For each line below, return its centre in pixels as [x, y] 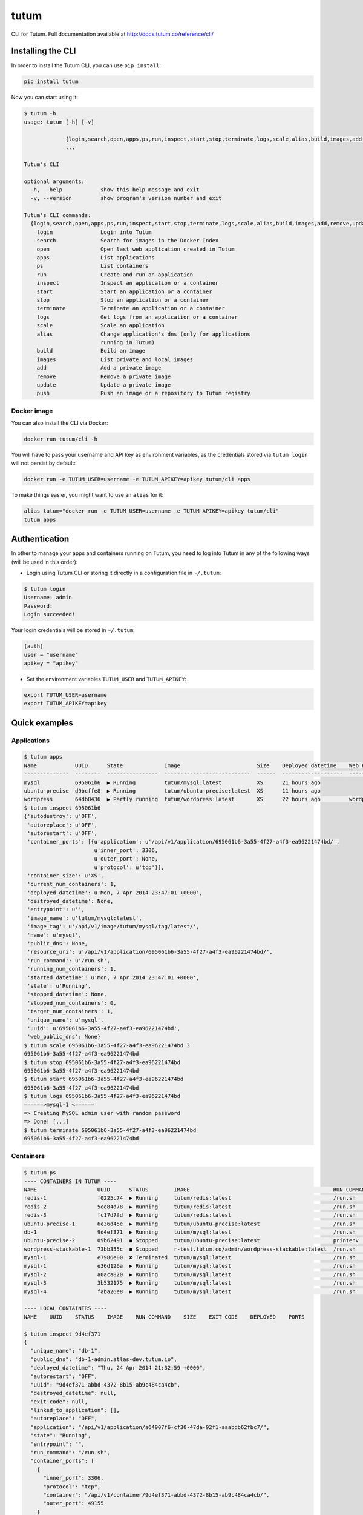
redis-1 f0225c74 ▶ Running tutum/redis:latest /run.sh [190, 1198]
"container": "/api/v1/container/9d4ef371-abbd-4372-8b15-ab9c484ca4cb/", [156, 1495]
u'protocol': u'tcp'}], [129, 867]
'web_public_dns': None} [64, 1037]
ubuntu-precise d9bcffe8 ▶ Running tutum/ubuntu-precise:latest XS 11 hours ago [172, 791]
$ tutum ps [40, 1173]
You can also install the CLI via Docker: [60, 423]
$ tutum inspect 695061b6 [62, 808]
